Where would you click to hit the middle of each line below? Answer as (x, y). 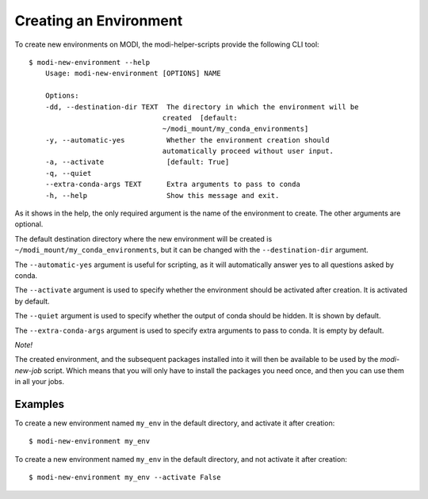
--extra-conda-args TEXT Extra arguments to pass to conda (172, 185)
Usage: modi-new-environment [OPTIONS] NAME (133, 74)
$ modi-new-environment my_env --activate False (125, 478)
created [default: (200, 118)
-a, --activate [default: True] (137, 162)
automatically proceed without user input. (248, 151)
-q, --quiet (68, 173)
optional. (29, 224)
